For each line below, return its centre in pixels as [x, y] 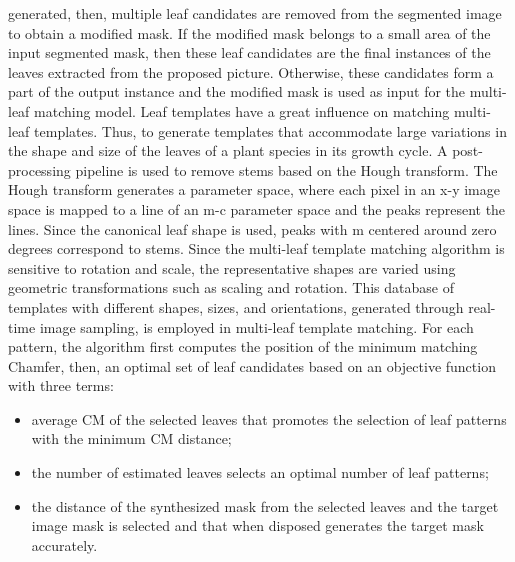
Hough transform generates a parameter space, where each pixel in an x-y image [254, 189]
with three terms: [61, 385]
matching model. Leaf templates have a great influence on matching [242, 110]
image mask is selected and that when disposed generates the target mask [257, 525]
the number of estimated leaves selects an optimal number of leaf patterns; [260, 472]
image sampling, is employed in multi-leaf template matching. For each [256, 326]
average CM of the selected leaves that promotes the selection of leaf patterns [269, 418]
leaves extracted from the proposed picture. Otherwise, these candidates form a [251, 71]
